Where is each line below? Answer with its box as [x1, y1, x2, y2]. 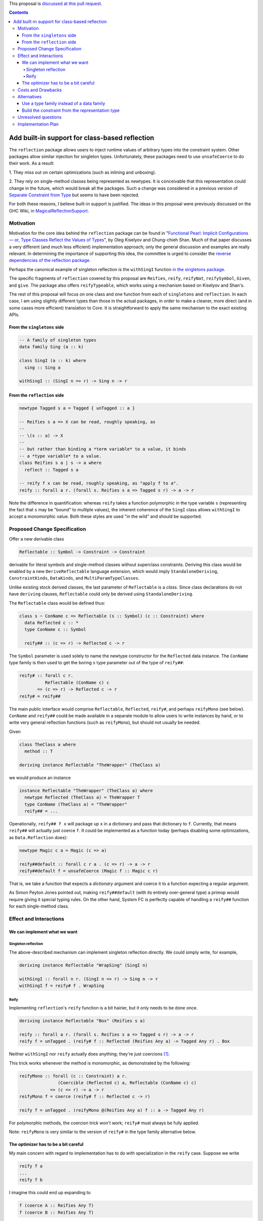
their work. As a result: [9, 160, 55, 166]
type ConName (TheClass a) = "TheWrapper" [24, 801, 128, 807]
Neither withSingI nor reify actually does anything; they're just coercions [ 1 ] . [9, 1051, 170, 1057]
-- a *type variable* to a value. [19, 453, 102, 459]
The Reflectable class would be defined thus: [9, 600, 106, 606]
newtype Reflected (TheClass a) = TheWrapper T [24, 795, 140, 800]
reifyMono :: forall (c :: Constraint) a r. [19, 1073, 128, 1079]
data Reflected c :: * [24, 620, 79, 625]
